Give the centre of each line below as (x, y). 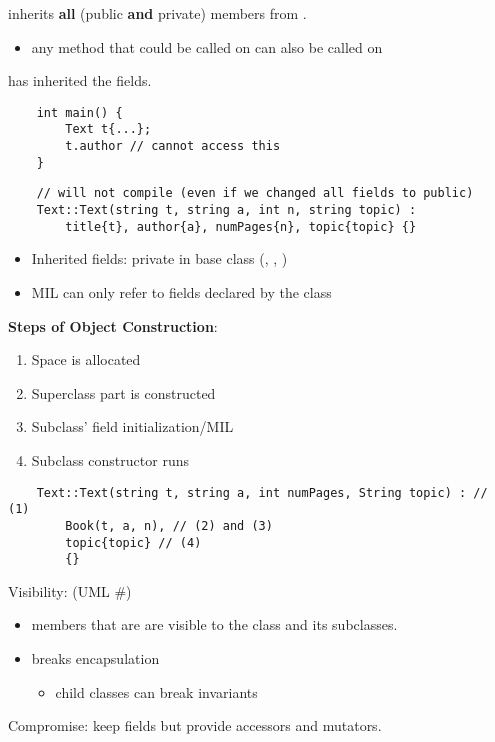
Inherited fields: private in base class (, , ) (159, 258)
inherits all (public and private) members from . (157, 13)
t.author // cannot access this (173, 146)
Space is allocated (86, 359)
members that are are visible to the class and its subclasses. (214, 624)
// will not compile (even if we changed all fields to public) (255, 193)
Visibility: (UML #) (70, 590)
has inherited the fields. (80, 80)
